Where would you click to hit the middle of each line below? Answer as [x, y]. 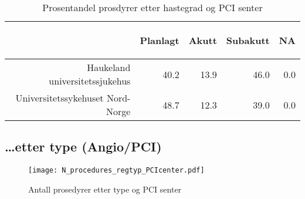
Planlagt [160, 40]
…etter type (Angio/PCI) [83, 146]
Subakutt [248, 40]
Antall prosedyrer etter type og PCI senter [105, 189]
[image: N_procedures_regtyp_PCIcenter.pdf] [116, 171]
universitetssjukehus [90, 81]
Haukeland [109, 67]
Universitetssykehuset [60, 98]
